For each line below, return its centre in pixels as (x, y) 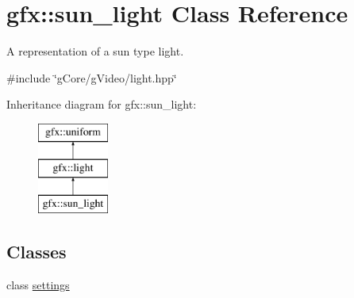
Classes (37, 252)
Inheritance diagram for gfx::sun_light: (102, 104)
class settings (38, 285)
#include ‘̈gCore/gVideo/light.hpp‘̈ (92, 77)
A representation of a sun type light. (95, 51)
